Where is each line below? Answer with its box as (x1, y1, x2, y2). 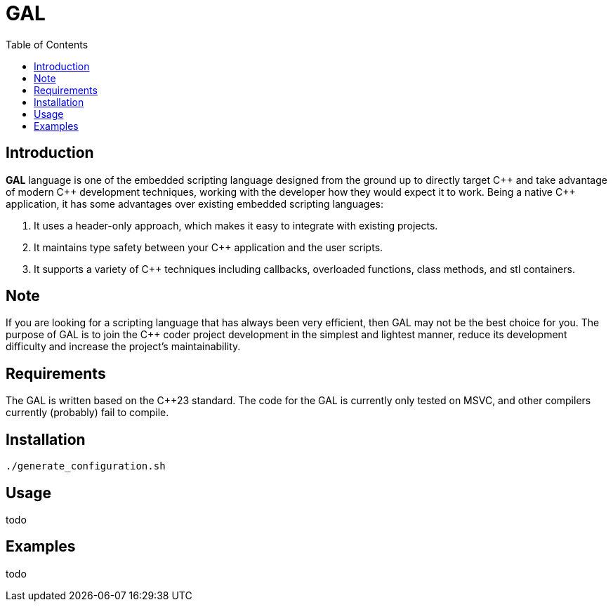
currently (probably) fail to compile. (6, 406, 169, 419)
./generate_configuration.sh (6, 460, 166, 472)
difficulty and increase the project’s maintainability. (6, 340, 241, 353)
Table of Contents (6, 38, 88, 51)
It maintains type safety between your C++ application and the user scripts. (34, 241, 383, 253)
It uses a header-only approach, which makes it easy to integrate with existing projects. (34, 219, 438, 232)
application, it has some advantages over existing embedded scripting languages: (6, 197, 383, 210)
